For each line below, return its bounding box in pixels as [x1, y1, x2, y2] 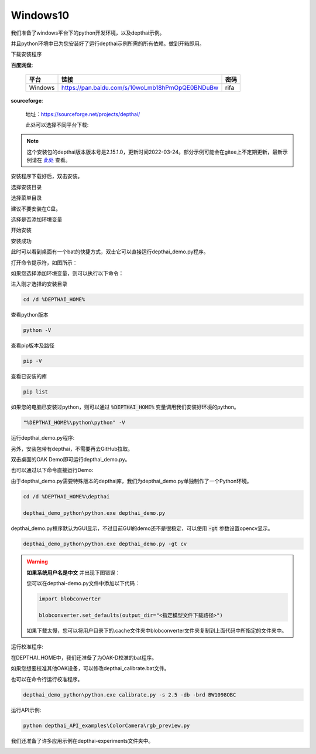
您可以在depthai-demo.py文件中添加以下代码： [26, 580, 140, 587]
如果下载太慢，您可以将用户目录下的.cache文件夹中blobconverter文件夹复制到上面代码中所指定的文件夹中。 [26, 627, 287, 634]
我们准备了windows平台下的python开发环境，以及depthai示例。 [11, 29, 165, 36]
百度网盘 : [11, 62, 33, 69]
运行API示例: [11, 707, 42, 714]
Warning [26, 558, 48, 565]
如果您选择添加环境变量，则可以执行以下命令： [11, 270, 124, 277]
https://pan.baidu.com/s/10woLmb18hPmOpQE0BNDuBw [61, 84, 219, 92]
